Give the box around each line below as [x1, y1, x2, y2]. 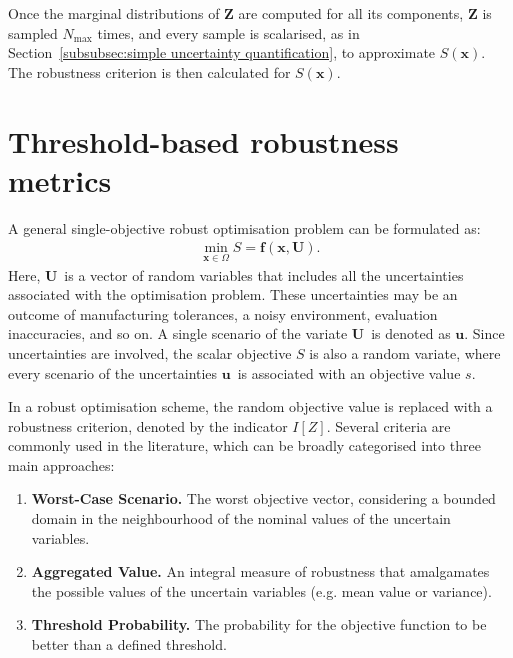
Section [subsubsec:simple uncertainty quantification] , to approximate [8, 42, 436, 63]
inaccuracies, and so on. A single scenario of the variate [8, 323, 348, 344]
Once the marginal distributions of [8, 3, 220, 23]
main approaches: [8, 454, 115, 475]
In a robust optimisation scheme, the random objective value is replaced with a [8, 396, 493, 417]
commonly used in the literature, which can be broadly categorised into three [8, 435, 481, 456]
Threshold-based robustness [8, 120, 399, 161]
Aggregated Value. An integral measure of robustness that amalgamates [31, 561, 490, 582]
